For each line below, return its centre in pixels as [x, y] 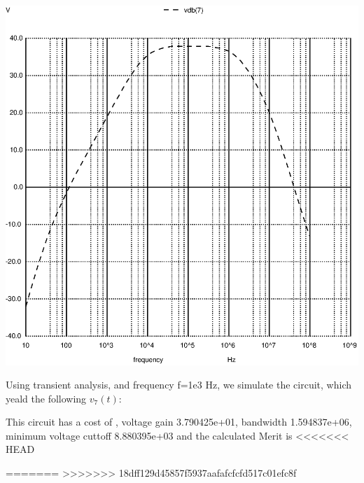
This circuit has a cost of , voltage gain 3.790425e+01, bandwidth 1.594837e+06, [179, 422]
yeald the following [46, 398]
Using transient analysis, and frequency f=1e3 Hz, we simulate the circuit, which [178, 385]
